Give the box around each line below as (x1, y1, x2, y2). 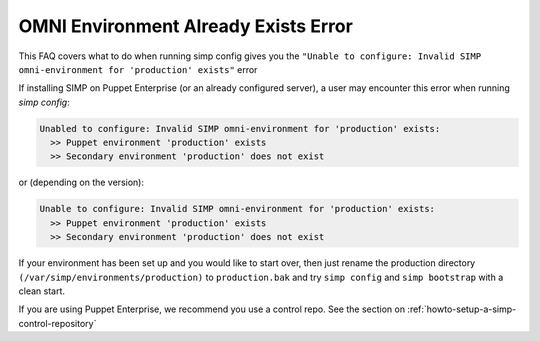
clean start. (18, 285, 65, 297)
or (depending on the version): (18, 176, 145, 189)
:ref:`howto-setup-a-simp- (406, 303, 517, 315)
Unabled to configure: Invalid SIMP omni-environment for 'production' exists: (39, 123, 441, 134)
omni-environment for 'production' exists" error (18, 63, 258, 75)
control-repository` (18, 317, 97, 329)
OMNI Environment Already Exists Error (18, 15, 354, 37)
